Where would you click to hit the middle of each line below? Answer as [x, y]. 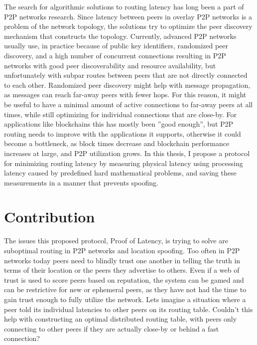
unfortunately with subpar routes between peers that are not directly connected [126, 75]
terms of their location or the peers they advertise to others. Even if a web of [122, 270]
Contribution [50, 217]
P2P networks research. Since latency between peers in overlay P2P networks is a [128, 16]
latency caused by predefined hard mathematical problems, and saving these [120, 173]
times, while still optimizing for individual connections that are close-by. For [120, 114]
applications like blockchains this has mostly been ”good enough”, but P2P [119, 124]
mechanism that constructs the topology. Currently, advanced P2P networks [120, 36]
